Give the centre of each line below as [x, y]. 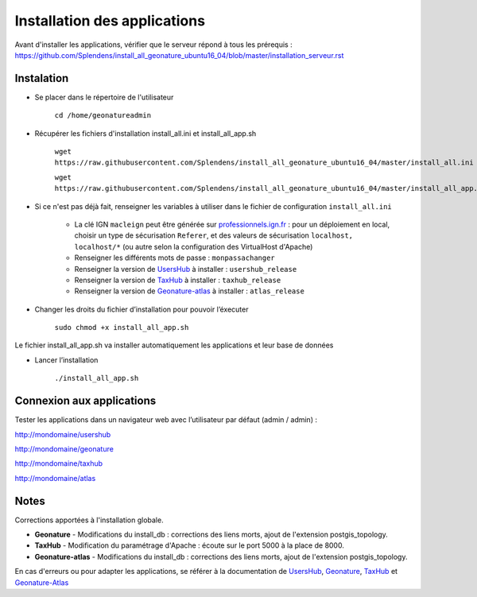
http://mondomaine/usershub [63, 434]
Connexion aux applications [85, 401]
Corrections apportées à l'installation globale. [89, 520]
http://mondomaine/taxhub [59, 463]
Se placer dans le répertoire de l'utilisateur [104, 97]
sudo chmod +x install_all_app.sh [122, 328]
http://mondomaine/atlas [55, 478]
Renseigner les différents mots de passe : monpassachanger [175, 258]
